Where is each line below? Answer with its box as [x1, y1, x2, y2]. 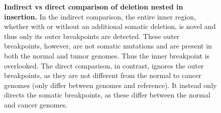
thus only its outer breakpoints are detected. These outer [4, 30, 180, 41]
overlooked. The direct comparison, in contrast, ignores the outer [4, 60, 204, 70]
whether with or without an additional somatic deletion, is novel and [4, 21, 216, 31]
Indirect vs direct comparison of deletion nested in [4, 1, 183, 11]
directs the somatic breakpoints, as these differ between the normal [4, 89, 210, 100]
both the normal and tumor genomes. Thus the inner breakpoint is [4, 50, 210, 60]
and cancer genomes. [4, 99, 68, 109]
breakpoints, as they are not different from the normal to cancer [4, 70, 201, 80]
